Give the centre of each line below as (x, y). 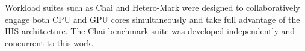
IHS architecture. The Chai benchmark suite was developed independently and (150, 31)
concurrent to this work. (49, 42)
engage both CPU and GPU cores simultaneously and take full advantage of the (152, 19)
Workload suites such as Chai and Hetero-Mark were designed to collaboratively (152, 7)
